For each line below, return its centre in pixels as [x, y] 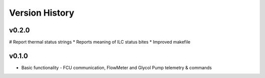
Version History [42, 13]
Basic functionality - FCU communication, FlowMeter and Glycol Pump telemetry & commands [117, 67]
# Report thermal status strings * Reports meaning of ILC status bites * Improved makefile [100, 42]
